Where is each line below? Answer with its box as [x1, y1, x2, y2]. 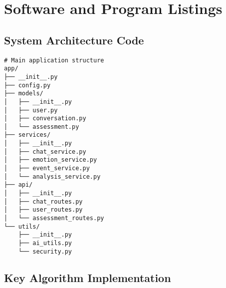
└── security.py [18, 248, 72, 255]
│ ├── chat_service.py [4, 148, 86, 155]
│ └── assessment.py [4, 123, 79, 130]
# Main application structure [4, 56, 104, 64]
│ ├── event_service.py [4, 165, 90, 172]
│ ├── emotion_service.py [4, 156, 97, 164]
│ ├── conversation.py [4, 115, 86, 122]
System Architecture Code [4, 32, 144, 47]
